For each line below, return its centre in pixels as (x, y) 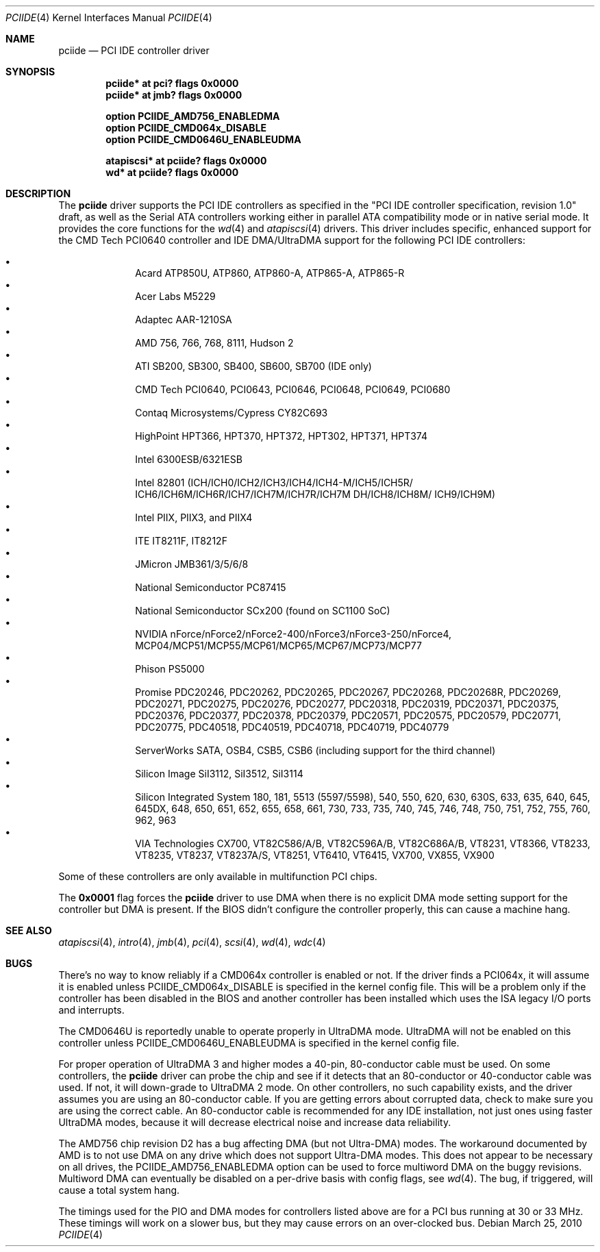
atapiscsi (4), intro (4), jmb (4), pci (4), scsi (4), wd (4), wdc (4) (192, 942)
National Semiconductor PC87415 (211, 587)
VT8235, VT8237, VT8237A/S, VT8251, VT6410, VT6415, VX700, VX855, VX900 (315, 855)
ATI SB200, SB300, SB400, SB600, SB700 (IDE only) (253, 366)
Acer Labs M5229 (175, 296)
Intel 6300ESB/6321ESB (189, 459)
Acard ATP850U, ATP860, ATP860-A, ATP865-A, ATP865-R (270, 273)
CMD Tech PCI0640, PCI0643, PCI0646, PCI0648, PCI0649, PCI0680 (293, 389)
